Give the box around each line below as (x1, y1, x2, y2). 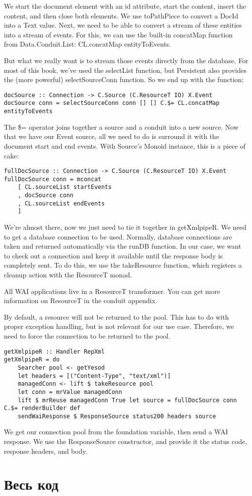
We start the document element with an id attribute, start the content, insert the (4, 1, 246, 11)
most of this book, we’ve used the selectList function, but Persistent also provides (4, 65, 247, 75)
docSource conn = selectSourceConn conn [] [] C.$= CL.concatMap (4, 100, 219, 107)
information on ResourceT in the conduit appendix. (4, 295, 157, 306)
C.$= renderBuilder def (4, 405, 81, 412)
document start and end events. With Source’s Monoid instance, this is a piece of (4, 140, 246, 151)
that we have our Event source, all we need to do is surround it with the (4, 131, 219, 141)
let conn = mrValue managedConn (17, 388, 122, 395)
